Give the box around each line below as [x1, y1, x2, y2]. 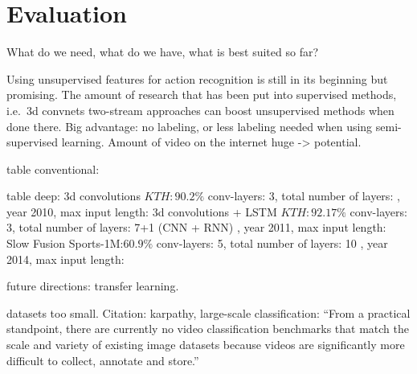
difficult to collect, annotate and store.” [6, 351, 199, 368]
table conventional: [6, 160, 100, 177]
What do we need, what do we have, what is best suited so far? [6, 43, 319, 60]
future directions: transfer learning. [6, 277, 179, 294]
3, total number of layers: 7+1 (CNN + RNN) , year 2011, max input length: [6, 219, 386, 236]
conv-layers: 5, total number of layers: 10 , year [156, 235, 388, 252]
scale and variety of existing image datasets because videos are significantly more [6, 336, 405, 353]
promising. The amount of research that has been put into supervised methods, [6, 86, 397, 103]
